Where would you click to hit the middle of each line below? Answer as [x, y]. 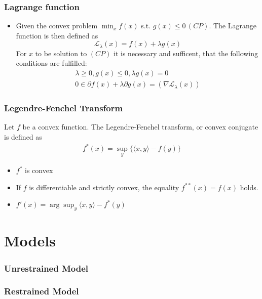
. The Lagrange [233, 26]
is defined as [23, 136]
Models [30, 241]
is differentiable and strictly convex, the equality [104, 187]
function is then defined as [57, 35]
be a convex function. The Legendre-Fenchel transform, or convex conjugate [140, 127]
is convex [39, 170]
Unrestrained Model [46, 268]
